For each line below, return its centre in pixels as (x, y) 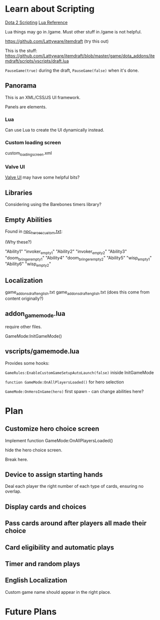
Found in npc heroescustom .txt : (34, 232)
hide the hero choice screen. (34, 450)
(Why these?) (18, 242)
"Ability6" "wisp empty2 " (28, 265)
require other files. (24, 327)
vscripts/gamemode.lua (42, 352)
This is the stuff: (21, 51)
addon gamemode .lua (35, 314)
